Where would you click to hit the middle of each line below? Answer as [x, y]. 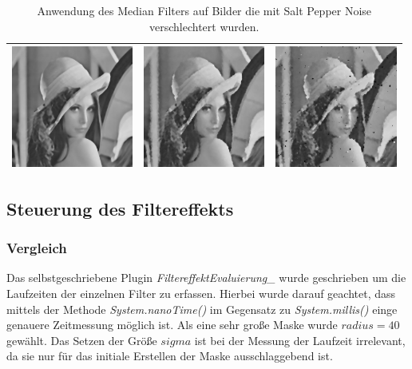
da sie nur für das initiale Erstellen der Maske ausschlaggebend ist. [170, 356]
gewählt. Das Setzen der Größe [82, 340]
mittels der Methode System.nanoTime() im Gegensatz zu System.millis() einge [202, 309]
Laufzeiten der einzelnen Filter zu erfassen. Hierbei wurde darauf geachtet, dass [201, 294]
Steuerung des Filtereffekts [120, 208]
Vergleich [37, 248]
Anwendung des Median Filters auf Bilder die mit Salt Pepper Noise [204, 10]
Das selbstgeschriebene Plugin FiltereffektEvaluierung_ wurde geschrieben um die [206, 278]
